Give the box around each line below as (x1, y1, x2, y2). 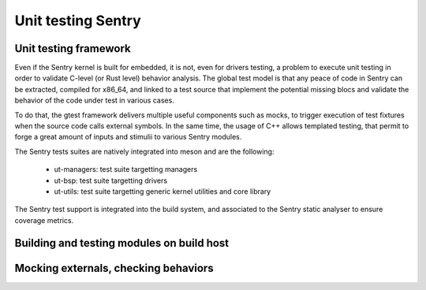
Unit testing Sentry (14, 12, 141, 29)
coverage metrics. (14, 215, 74, 225)
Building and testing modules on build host (14, 236, 230, 250)
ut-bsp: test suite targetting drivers (54, 176, 168, 185)
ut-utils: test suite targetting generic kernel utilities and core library (54, 186, 271, 196)
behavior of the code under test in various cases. (14, 95, 175, 106)
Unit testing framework (14, 42, 131, 55)
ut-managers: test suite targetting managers (54, 165, 198, 174)
